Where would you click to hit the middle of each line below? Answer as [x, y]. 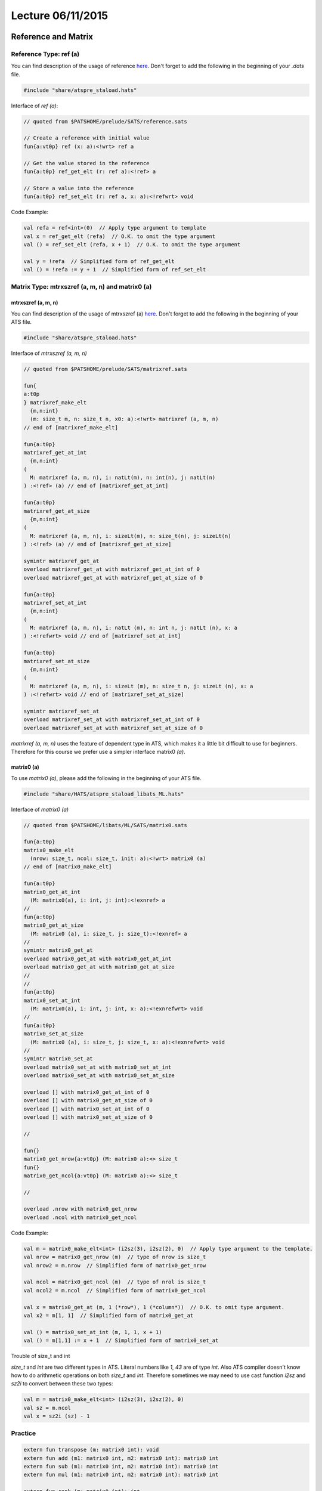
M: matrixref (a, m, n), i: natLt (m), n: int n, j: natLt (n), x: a [134, 628]
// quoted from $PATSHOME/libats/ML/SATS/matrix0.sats [105, 825]
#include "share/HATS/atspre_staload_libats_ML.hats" [104, 794]
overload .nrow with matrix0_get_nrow [80, 1209]
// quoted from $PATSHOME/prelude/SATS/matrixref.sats [105, 369]
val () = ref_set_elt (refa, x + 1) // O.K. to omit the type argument [132, 244]
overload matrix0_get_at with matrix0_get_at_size [99, 967]
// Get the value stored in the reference [86, 163]
